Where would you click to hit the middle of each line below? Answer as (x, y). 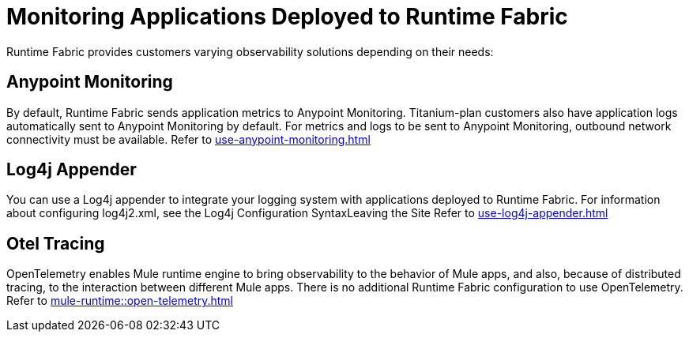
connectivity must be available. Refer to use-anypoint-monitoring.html (188, 139)
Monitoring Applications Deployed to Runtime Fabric (287, 17)
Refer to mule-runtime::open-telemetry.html (120, 301)
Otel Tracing (56, 243)
